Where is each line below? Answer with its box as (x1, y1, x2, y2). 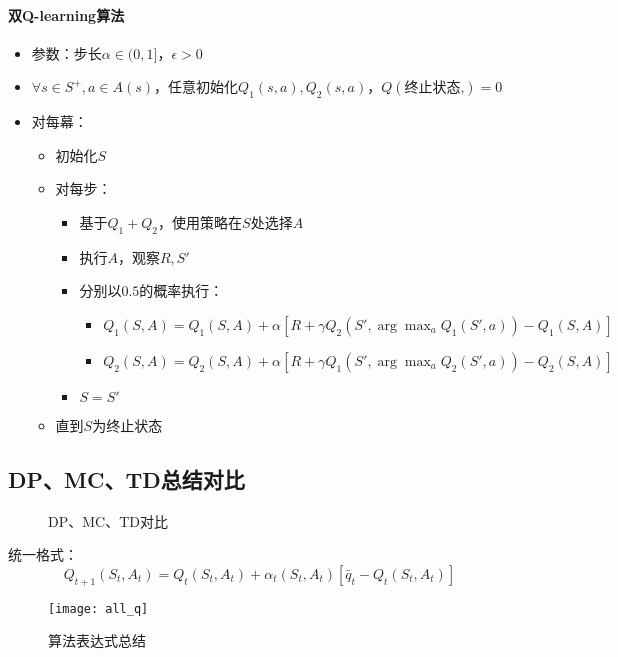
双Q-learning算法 (8, 4, 125, 25)
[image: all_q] (48, 601, 149, 616)
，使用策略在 (158, 211, 243, 232)
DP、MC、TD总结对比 (8, 463, 245, 494)
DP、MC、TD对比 (48, 510, 168, 531)
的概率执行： (139, 280, 224, 301)
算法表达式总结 (48, 630, 146, 651)
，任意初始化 (154, 76, 239, 97)
